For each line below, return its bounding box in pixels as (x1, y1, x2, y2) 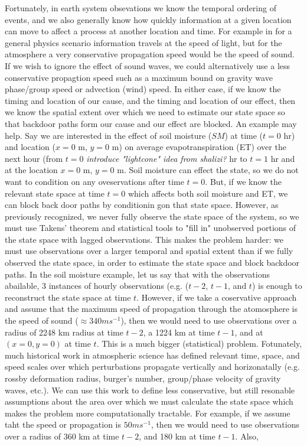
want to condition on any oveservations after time (5, 175, 184, 187)
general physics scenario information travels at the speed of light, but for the (5, 36, 282, 48)
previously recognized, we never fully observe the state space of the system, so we (5, 210, 299, 222)
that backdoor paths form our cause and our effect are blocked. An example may (5, 117, 297, 129)
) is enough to (252, 279, 302, 292)
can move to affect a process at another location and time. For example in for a (5, 25, 292, 37)
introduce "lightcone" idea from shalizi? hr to (86, 152, 247, 164)
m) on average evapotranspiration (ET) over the (112, 141, 286, 153)
